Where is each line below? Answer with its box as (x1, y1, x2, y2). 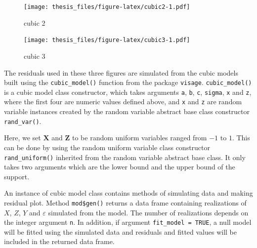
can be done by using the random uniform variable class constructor (4, 142, 211, 152)
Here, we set (4, 132, 41, 143)
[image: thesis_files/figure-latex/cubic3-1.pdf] (24, 37, 190, 44)
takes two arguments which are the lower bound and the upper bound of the (4, 162, 235, 172)
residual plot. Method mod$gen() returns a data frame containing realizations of (4, 197, 247, 207)
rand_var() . (4, 116, 42, 126)
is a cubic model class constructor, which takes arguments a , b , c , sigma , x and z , (4, 86, 252, 97)
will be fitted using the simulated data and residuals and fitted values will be (4, 226, 237, 237)
